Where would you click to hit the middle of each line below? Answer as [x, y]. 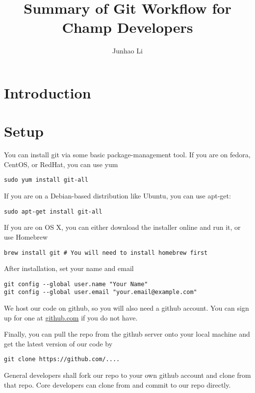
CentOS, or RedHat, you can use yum [61, 164]
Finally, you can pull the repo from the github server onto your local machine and [127, 334]
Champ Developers [127, 27]
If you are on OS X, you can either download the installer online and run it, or [122, 227]
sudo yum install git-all [46, 180]
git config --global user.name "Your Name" [76, 284]
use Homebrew [26, 236]
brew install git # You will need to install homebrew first [106, 253]
